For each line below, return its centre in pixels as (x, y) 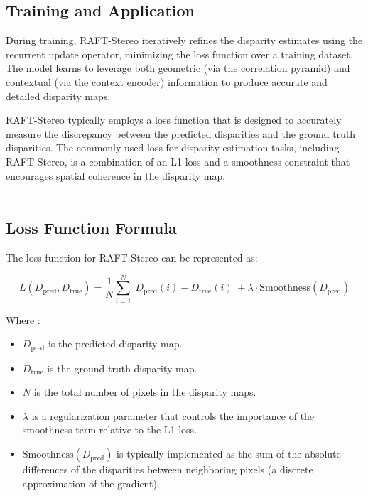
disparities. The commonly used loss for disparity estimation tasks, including (173, 147)
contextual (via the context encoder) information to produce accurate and (167, 81)
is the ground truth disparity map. (122, 368)
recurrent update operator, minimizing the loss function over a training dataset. (179, 54)
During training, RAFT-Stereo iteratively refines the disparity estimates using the (184, 40)
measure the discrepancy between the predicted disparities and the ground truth (181, 133)
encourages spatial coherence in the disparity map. (116, 175)
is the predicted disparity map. (115, 344)
